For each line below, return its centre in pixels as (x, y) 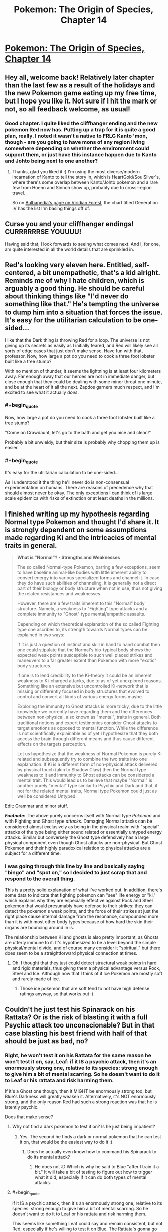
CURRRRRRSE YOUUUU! (43, 232)
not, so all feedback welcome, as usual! (68, 109)
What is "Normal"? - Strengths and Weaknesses (69, 557)
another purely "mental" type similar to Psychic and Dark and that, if (88, 786)
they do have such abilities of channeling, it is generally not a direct (87, 583)
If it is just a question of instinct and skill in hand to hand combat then (89, 645)
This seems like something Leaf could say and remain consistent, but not (87, 1224)
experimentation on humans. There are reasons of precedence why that (79, 487)
